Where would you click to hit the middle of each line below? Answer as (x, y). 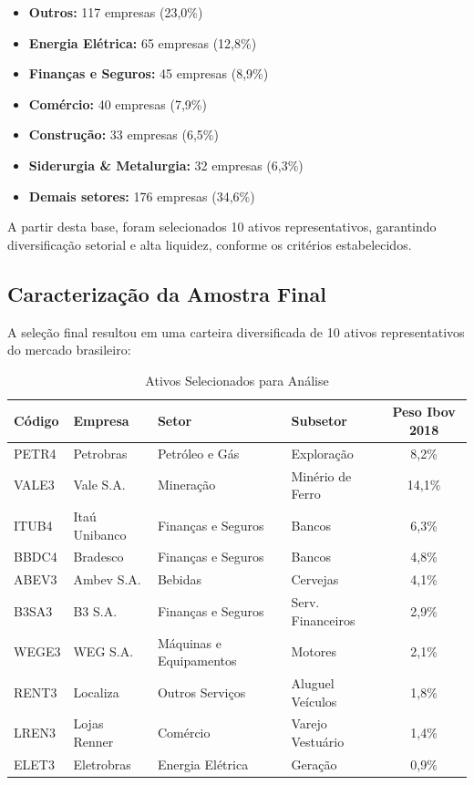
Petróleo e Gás (198, 453)
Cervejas (315, 579)
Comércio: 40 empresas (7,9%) (118, 103)
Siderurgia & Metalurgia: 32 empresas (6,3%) (166, 165)
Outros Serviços (201, 692)
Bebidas (180, 579)
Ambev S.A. (107, 579)
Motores (314, 651)
